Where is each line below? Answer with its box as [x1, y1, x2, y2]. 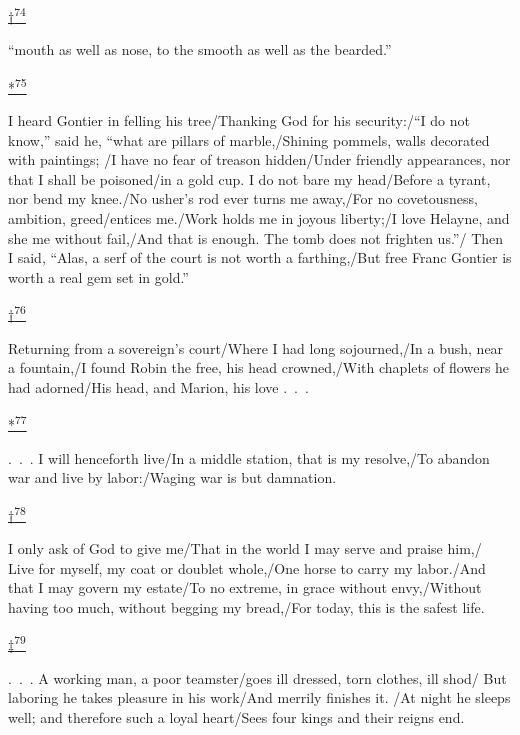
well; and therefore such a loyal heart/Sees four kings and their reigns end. [8, 706, 465, 727]
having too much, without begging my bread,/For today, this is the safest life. [8, 596, 485, 617]
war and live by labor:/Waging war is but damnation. [8, 467, 337, 488]
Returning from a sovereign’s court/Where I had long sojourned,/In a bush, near [8, 337, 504, 358]
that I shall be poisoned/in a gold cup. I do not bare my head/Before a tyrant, [8, 168, 491, 189]
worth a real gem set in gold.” [8, 266, 189, 287]
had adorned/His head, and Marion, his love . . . [8, 376, 309, 397]
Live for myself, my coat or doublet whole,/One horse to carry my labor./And [8, 557, 486, 578]
